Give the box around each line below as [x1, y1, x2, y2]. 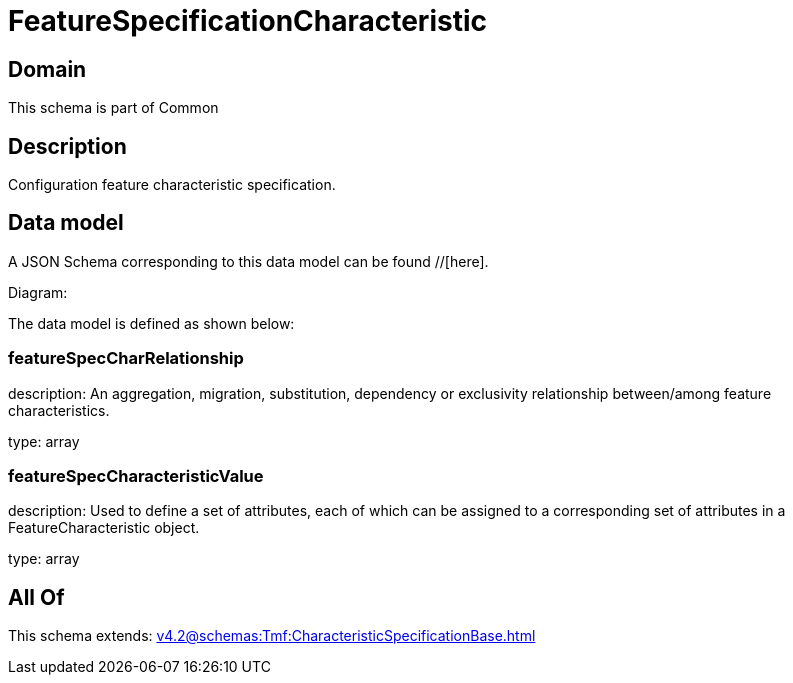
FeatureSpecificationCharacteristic [8, 4, 487, 38]
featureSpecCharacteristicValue [8, 465, 264, 486]
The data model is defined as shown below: [8, 314, 295, 332]
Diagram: [8, 283, 68, 301]
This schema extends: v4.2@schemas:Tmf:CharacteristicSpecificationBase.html [8, 627, 536, 645]
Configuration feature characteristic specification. [8, 176, 336, 194]
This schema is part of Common [8, 99, 219, 117]
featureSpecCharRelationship [8, 348, 244, 369]
